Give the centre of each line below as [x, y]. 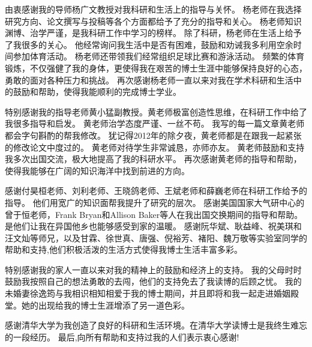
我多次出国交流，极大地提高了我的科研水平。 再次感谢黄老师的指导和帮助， [153, 159]
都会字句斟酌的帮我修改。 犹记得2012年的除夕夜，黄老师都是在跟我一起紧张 [153, 135]
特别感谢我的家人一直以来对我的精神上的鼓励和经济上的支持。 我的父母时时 [153, 269]
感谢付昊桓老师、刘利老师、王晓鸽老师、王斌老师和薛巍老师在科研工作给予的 [156, 191]
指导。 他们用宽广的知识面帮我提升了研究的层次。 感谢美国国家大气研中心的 [155, 202]
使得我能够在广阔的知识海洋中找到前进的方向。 [97, 170]
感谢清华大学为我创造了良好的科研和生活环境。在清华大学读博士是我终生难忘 [156, 325]
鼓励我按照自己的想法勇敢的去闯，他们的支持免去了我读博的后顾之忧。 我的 [153, 281]
